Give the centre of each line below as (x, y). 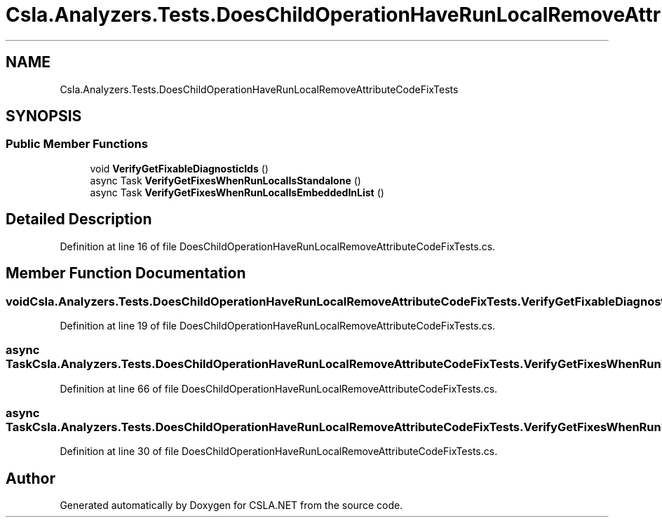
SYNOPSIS (44, 116)
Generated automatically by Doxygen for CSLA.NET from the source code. (231, 505)
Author (31, 478)
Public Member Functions (77, 144)
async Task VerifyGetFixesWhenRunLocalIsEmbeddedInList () (237, 192)
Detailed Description (79, 219)
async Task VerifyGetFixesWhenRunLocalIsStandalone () (225, 180)
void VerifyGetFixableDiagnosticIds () (179, 168)
